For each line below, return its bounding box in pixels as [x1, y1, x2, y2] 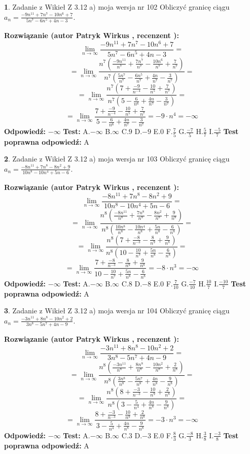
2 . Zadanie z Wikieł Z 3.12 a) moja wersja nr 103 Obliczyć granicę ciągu [4, 153, 230, 164]
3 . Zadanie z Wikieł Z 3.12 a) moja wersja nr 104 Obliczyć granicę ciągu [4, 305, 230, 316]
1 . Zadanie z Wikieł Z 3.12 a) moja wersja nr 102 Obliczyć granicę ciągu [4, 2, 230, 12]
